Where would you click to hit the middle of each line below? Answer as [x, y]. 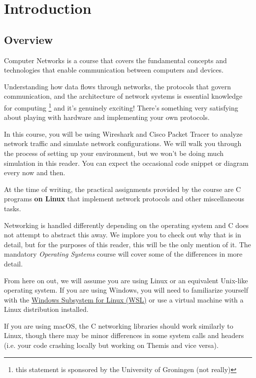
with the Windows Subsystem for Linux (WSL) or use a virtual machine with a [124, 299]
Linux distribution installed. [46, 309]
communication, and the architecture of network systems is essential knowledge [123, 96]
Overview [29, 39]
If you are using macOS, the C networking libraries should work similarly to [119, 325]
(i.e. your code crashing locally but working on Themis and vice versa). [111, 345]
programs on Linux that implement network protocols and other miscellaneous [124, 199]
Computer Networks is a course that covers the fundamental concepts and [115, 60]
